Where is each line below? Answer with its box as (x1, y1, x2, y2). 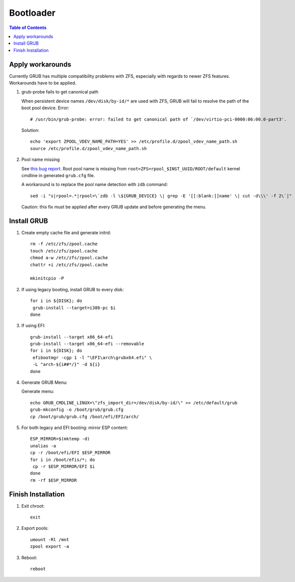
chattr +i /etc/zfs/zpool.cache (30, 262, 108, 268)
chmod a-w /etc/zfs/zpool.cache (30, 255, 108, 261)
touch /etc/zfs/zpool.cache (30, 248, 98, 253)
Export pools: (21, 525, 49, 531)
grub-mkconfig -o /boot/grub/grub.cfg (30, 407, 124, 413)
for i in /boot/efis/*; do (30, 457, 95, 462)
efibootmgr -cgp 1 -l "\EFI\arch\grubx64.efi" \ (32, 355, 152, 360)
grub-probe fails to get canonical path (21, 89, 98, 95)
